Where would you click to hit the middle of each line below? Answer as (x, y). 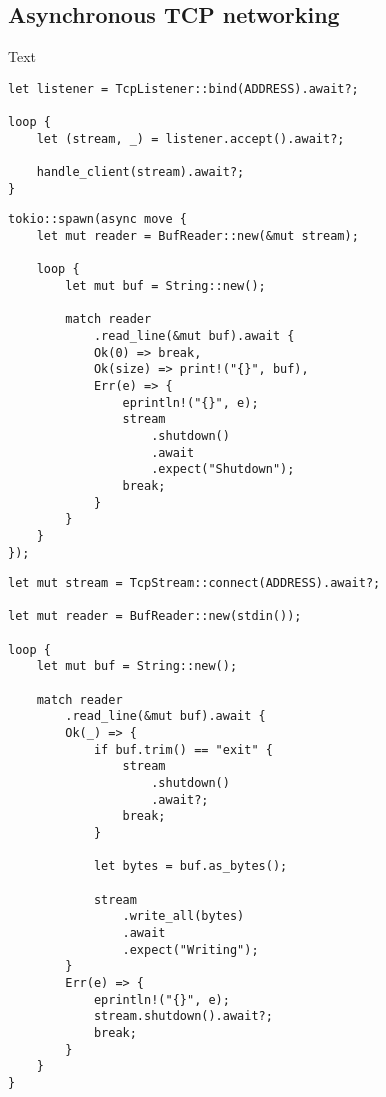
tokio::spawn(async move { (97, 219)
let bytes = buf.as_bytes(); (190, 866)
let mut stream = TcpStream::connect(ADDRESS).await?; (194, 583)
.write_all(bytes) (183, 916)
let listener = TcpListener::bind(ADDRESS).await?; (183, 88)
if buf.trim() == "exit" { (183, 749)
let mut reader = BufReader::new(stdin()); (155, 616)
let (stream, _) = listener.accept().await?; (190, 138)
